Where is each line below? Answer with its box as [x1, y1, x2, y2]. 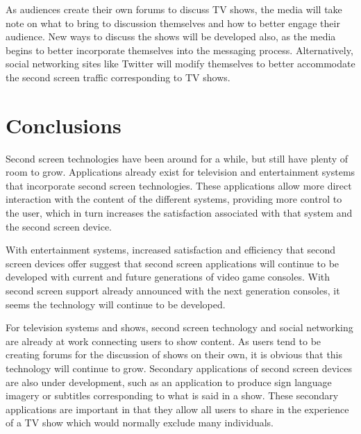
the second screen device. [6, 219, 112, 233]
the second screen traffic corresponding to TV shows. [6, 69, 230, 84]
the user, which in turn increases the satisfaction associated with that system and [6, 206, 353, 220]
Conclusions [6, 110, 121, 139]
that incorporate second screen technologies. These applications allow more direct [6, 178, 352, 192]
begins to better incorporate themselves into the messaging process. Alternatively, [6, 42, 353, 57]
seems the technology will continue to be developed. [6, 297, 226, 311]
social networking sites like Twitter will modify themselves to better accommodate [6, 56, 355, 71]
